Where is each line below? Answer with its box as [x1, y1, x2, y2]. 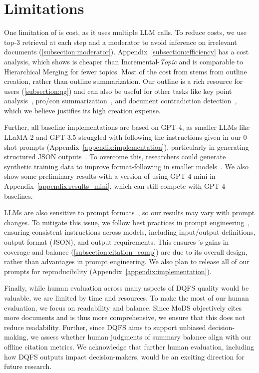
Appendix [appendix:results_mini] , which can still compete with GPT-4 [4, 181, 226, 191]
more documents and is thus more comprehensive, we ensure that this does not [4, 312, 246, 323]
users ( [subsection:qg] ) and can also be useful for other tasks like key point [4, 85, 232, 96]
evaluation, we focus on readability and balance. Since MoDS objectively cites [4, 302, 242, 313]
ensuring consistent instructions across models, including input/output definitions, [4, 227, 256, 237]
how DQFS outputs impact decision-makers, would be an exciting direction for [4, 351, 245, 362]
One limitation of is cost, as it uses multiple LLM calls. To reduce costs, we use [4, 27, 247, 37]
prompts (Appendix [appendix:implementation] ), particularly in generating [19, 141, 249, 152]
